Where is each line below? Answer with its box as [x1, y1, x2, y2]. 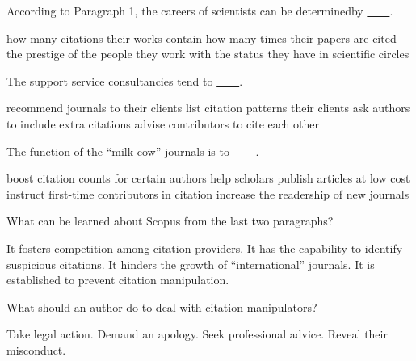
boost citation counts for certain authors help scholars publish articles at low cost [6, 170, 410, 187]
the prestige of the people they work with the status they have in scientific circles [6, 45, 410, 62]
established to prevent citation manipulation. [6, 271, 229, 288]
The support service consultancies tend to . [6, 72, 243, 89]
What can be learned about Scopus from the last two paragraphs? [6, 212, 334, 229]
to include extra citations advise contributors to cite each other [6, 115, 319, 132]
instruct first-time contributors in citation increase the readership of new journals [6, 185, 410, 202]
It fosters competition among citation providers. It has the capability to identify [6, 239, 403, 256]
